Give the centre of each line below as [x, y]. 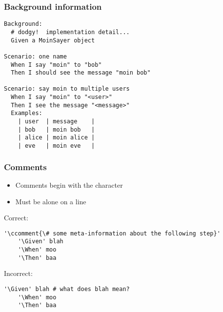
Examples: [27, 113]
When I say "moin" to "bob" [56, 65]
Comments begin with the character [69, 185]
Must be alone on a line [51, 201]
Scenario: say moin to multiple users [67, 89]
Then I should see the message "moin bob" [81, 73]
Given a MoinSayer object [53, 40]
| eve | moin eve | [56, 146]
